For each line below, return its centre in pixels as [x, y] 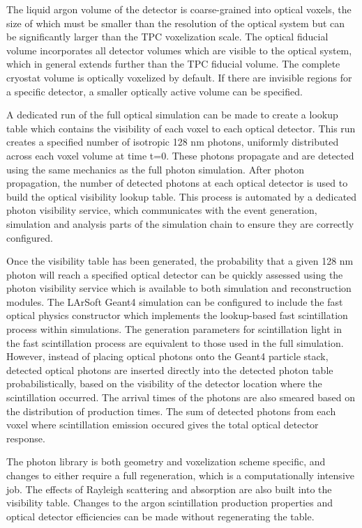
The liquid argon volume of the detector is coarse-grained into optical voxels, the [179, 9]
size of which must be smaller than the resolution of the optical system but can [176, 23]
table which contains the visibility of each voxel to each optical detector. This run [181, 128]
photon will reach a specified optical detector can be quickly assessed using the [175, 274]
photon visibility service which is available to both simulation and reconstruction [179, 288]
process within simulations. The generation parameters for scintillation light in [174, 329]
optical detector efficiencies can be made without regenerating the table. [160, 516]
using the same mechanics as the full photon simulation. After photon [156, 169]
